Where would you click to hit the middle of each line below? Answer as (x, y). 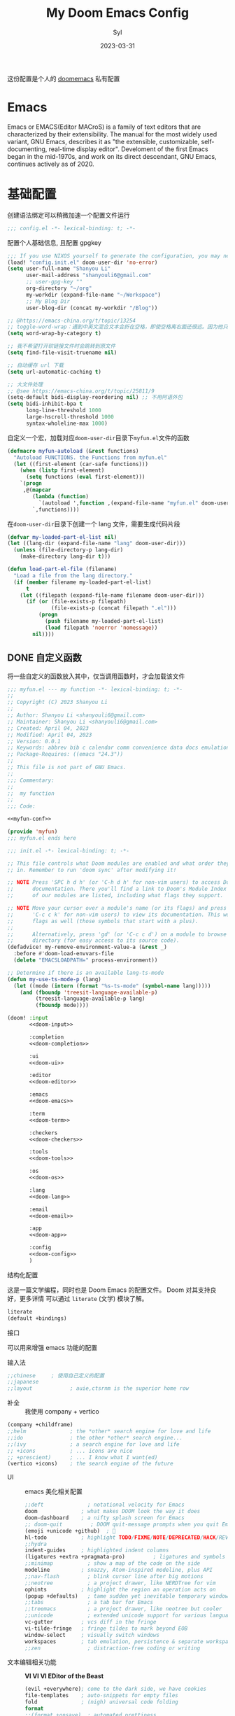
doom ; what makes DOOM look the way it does (113, 1512)
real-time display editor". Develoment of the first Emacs (128, 149)
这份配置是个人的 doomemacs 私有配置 (64, 78)
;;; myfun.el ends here (42, 838)
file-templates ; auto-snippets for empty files (101, 1696)
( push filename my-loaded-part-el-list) (104, 621)
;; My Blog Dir (48, 301)
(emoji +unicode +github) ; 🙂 (70, 1531)
